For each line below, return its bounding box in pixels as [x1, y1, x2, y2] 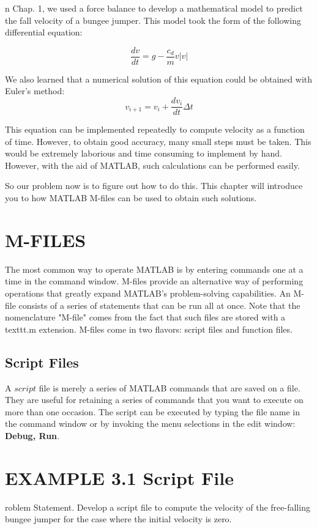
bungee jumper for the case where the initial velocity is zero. [5, 512, 232, 525]
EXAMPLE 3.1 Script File [5, 465, 234, 490]
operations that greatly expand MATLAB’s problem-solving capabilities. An [5, 286, 291, 299]
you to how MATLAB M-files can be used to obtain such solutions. [5, 191, 257, 204]
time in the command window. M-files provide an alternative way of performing [5, 275, 304, 287]
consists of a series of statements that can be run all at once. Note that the [18, 298, 300, 311]
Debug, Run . [5, 429, 59, 442]
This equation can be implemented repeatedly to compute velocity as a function [5, 123, 305, 136]
